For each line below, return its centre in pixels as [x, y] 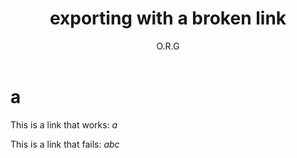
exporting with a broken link [168, 18]
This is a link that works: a [64, 124]
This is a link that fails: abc [65, 144]
